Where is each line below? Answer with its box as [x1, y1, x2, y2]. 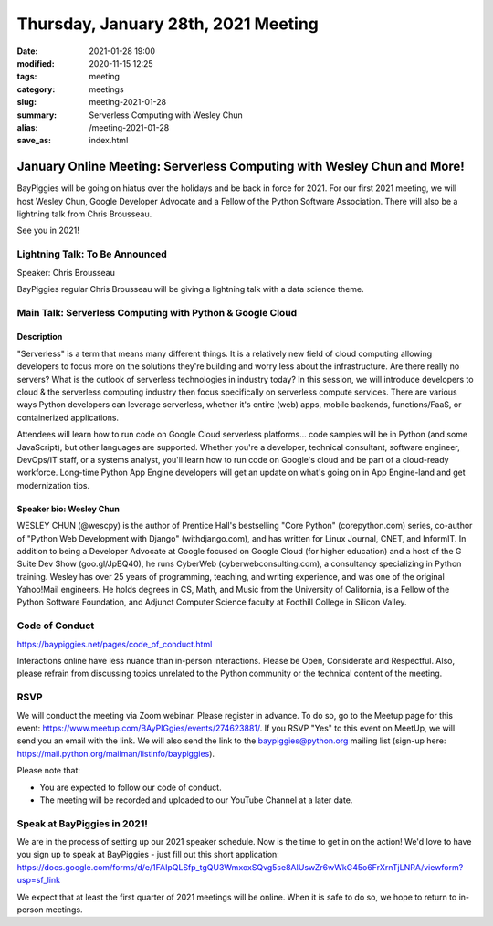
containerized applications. [16, 412, 119, 423]
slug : [16, 97, 37, 108]
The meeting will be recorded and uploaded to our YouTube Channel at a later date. [39, 794, 353, 805]
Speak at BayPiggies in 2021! [16, 817, 148, 830]
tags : [16, 71, 37, 82]
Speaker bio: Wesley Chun [16, 503, 121, 514]
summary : [16, 110, 58, 121]
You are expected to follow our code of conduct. [39, 782, 223, 793]
